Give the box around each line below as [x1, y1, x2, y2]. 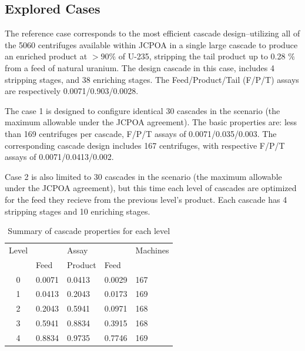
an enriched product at [5, 50, 88, 62]
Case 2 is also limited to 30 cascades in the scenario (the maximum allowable [5, 170, 282, 182]
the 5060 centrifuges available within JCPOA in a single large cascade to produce [5, 38, 298, 51]
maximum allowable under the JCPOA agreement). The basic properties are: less [5, 116, 297, 128]
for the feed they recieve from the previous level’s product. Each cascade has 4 [5, 193, 287, 205]
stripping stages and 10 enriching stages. [5, 205, 150, 217]
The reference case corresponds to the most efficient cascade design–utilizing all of [5, 27, 300, 39]
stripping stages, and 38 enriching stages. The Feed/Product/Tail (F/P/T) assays [5, 73, 299, 85]
